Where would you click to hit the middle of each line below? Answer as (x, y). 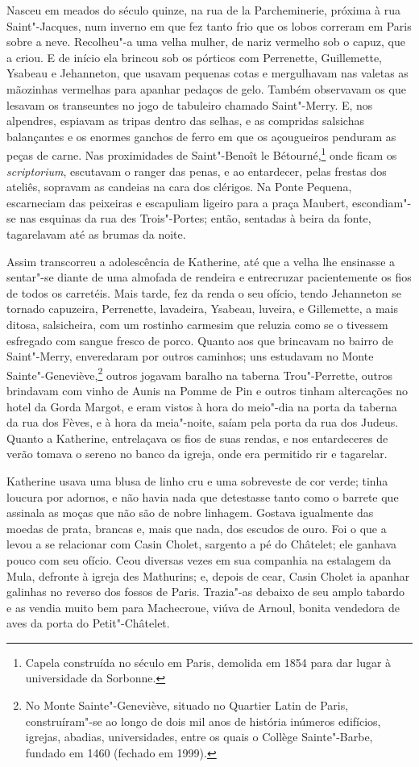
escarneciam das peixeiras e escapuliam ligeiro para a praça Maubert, (178, 202)
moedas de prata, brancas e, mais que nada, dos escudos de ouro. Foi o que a (197, 528)
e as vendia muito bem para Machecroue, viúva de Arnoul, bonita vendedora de (203, 607)
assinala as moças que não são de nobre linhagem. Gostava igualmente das (190, 513)
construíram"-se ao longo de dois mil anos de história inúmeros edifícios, (203, 721)
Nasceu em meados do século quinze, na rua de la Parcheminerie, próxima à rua (204, 10)
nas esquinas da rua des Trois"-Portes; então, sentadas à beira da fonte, (195, 218)
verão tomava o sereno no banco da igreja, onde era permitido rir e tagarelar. (197, 454)
